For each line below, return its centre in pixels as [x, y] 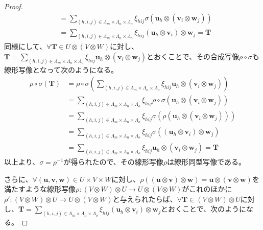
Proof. [14, 6]
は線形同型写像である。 [206, 162]
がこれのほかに [207, 189]
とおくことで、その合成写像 [193, 56]
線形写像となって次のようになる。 [61, 69]
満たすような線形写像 [40, 189]
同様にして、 [25, 46]
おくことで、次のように [207, 209]
